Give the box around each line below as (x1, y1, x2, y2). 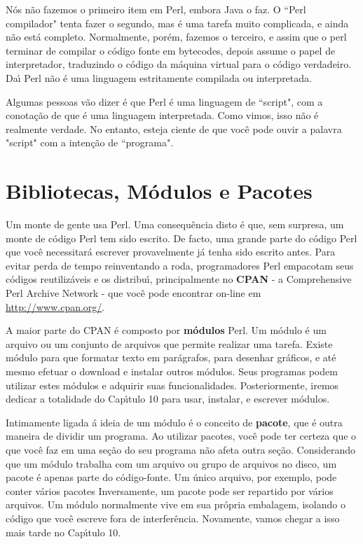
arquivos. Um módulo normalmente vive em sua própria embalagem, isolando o (6, 497, 345, 512)
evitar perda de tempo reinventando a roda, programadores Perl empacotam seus (6, 258, 354, 272)
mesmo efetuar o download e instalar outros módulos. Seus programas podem (6, 364, 338, 378)
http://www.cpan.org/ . (6, 299, 105, 314)
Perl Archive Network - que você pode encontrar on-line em (6, 286, 261, 300)
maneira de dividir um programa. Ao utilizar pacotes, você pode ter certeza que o (6, 428, 357, 443)
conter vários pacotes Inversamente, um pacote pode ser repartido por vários (6, 483, 334, 498)
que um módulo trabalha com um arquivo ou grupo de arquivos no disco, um (6, 456, 337, 470)
